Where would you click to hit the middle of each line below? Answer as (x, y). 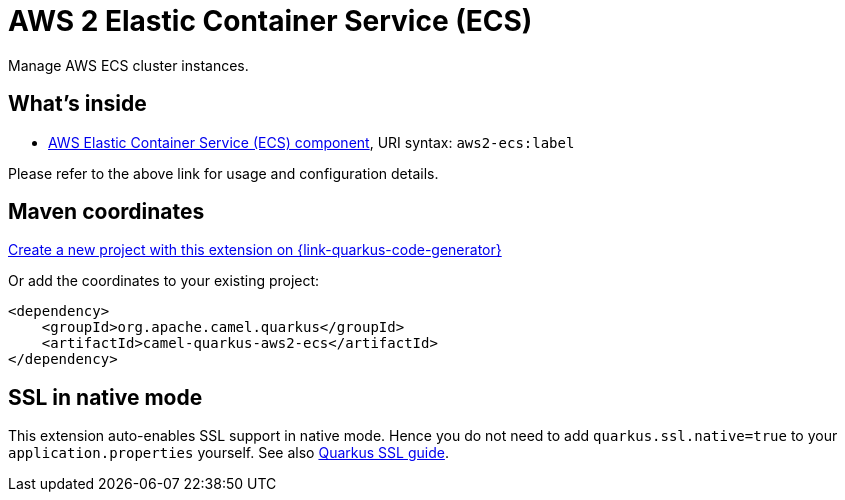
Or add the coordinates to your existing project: (164, 281)
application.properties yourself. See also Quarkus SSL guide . (228, 453)
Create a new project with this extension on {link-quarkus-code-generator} (255, 250)
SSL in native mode (105, 397)
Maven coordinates (106, 212)
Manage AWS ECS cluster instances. (128, 65)
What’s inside (77, 104)
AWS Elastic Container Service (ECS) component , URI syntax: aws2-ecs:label (311, 142)
